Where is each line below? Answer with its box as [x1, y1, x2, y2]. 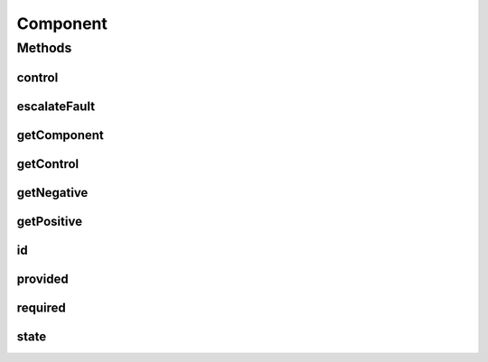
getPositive [16, 213, 83, 229]
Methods [16, 40, 72, 56]
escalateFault [16, 98, 95, 114]
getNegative [16, 185, 89, 200]
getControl [16, 156, 80, 172]
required [16, 300, 67, 315]
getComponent [16, 127, 104, 143]
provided [16, 271, 70, 286]
